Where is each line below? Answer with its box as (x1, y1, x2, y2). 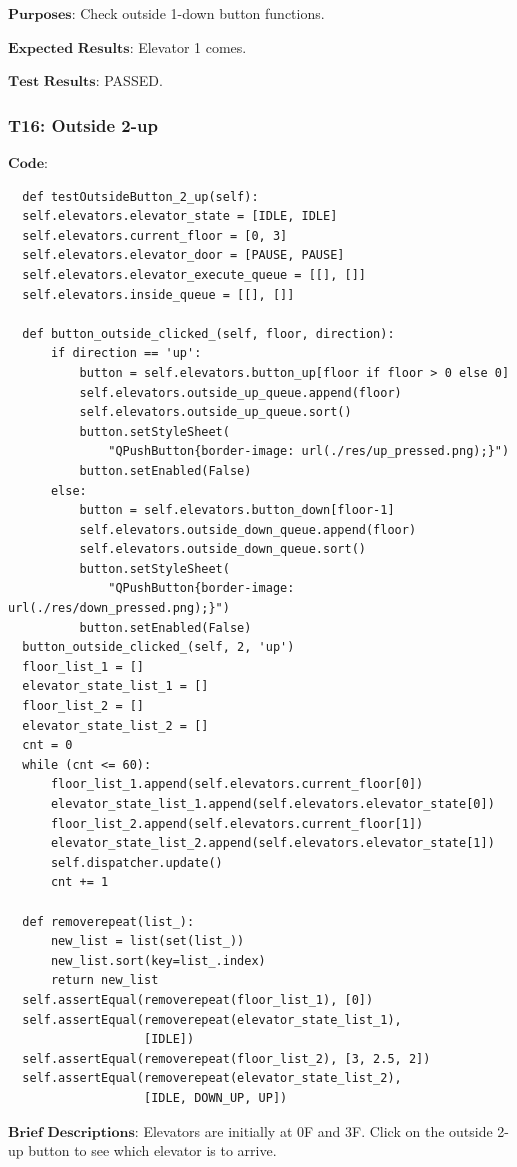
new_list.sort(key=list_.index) (50, 953, 266, 968)
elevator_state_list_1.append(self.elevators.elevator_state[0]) (50, 797, 495, 811)
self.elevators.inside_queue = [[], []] (22, 287, 295, 302)
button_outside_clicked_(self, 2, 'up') (22, 640, 295, 655)
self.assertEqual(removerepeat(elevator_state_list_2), (22, 1071, 402, 1086)
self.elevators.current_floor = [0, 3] (22, 228, 288, 243)
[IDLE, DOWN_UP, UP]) (144, 1090, 288, 1105)
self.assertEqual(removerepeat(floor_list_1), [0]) (22, 992, 374, 1007)
